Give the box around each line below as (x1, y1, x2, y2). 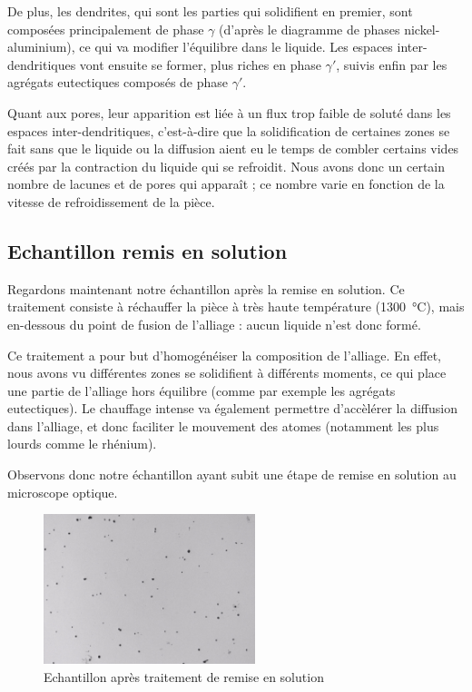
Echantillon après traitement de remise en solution (44, 667, 324, 686)
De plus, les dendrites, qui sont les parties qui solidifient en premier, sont (7, 2, 413, 20)
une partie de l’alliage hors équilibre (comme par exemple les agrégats (7, 381, 396, 400)
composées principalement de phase (7, 19, 204, 38)
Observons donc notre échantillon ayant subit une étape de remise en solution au (7, 465, 457, 484)
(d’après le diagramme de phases (219, 19, 400, 38)
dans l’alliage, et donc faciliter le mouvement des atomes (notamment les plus (7, 416, 439, 435)
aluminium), (7, 37, 75, 56)
